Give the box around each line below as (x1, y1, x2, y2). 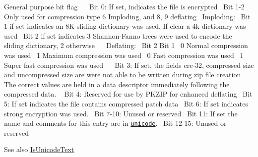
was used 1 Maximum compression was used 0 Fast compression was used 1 (4, 50, 244, 60)
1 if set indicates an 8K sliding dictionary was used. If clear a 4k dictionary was (4, 21, 246, 31)
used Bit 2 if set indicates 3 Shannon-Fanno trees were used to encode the (4, 30, 232, 41)
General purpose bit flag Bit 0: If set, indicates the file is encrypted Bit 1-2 (4, 1, 245, 11)
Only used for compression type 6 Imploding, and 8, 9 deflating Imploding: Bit (4, 11, 251, 21)
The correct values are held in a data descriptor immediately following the (4, 79, 230, 89)
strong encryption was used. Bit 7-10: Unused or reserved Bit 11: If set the (4, 108, 238, 118)
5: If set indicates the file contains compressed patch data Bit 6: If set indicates (4, 98, 248, 108)
